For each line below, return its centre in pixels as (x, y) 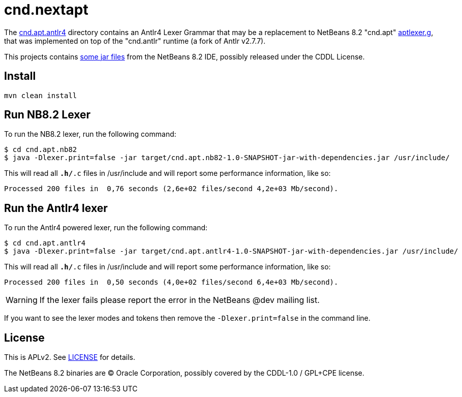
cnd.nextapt (46, 10)
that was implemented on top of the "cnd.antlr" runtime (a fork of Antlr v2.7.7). (135, 41)
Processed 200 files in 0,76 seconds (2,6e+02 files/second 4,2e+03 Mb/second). (171, 189)
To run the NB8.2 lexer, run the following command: (90, 134)
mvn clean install (41, 95)
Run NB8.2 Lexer (48, 115)
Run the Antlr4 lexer (56, 208)
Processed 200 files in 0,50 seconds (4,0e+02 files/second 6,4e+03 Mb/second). (171, 282)
